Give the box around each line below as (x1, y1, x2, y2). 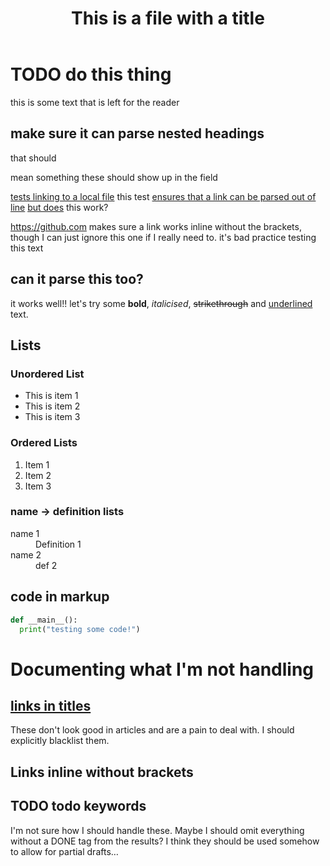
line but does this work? (10, 201, 109, 213)
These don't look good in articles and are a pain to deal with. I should (10, 724, 295, 736)
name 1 (10, 527, 40, 539)
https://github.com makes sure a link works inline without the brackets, (10, 220, 302, 232)
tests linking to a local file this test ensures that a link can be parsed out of (10, 190, 317, 202)
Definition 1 (35, 538, 82, 550)
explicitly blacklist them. (10, 735, 110, 747)
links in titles (10, 697, 92, 714)
